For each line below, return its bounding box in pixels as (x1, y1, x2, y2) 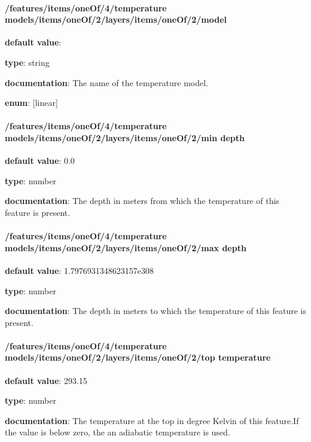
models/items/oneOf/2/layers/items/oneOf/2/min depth (5, 131, 245, 144)
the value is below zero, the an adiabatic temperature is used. (5, 426, 230, 438)
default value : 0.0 (5, 154, 75, 167)
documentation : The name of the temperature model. (5, 76, 208, 89)
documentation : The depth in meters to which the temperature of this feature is (5, 304, 307, 317)
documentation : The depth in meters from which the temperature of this (5, 194, 279, 207)
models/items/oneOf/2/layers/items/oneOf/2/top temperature (5, 351, 271, 364)
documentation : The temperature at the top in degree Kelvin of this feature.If (5, 414, 299, 426)
